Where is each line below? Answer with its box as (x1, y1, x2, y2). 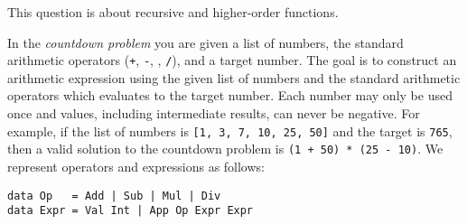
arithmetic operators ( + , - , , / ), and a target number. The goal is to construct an (7, 51, 457, 70)
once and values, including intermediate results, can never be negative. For (7, 104, 420, 123)
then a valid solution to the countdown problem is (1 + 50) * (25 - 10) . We (7, 139, 444, 158)
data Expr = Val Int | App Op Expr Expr (7, 204, 254, 218)
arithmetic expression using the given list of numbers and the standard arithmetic (7, 68, 461, 87)
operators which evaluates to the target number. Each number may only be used (7, 86, 453, 105)
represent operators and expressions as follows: (7, 156, 265, 175)
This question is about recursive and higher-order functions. (7, 3, 339, 21)
